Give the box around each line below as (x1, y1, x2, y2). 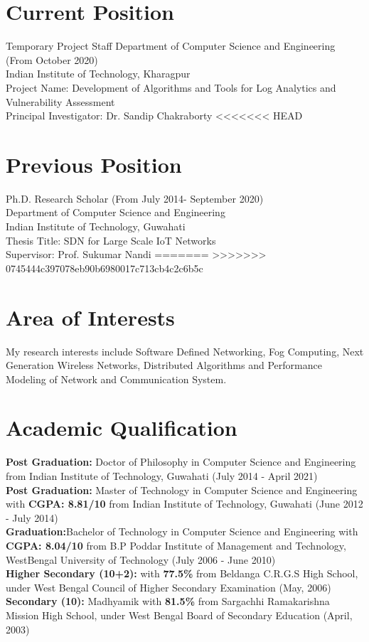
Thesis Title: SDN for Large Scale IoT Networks (6, 232, 216, 247)
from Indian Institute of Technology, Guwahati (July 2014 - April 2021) (6, 469, 318, 483)
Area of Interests (6, 302, 175, 331)
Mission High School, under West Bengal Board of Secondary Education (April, (6, 607, 353, 622)
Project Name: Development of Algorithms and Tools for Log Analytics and (6, 80, 336, 95)
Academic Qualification (6, 413, 237, 442)
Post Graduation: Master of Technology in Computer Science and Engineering (6, 482, 358, 497)
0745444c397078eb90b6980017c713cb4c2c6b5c (6, 260, 203, 275)
